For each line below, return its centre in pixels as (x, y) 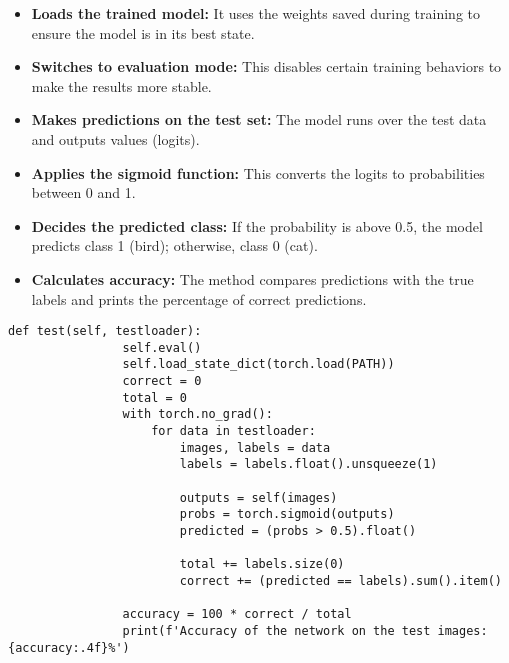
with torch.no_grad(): (197, 414)
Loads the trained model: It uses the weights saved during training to (255, 13)
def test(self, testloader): (105, 331)
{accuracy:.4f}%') (69, 647)
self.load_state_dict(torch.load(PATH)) (258, 364)
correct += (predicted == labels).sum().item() (340, 580)
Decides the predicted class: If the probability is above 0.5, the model (257, 225)
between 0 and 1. (83, 192)
